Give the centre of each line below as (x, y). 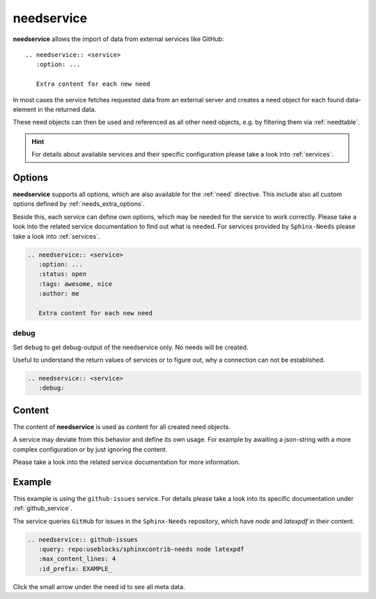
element (24, 109)
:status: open (63, 274)
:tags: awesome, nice (76, 284)
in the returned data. (67, 109)
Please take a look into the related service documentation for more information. (126, 462)
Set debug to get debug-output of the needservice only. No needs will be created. (131, 347)
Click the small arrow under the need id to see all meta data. (99, 586)
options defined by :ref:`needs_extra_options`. (79, 204)
